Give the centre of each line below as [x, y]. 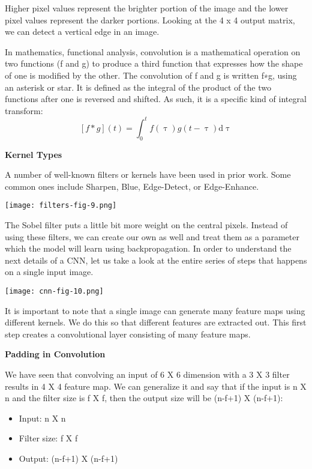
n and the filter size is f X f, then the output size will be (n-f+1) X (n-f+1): [144, 398]
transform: [24, 110]
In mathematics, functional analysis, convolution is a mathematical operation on [153, 51]
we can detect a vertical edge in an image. [82, 32]
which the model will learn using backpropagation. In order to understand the [148, 248]
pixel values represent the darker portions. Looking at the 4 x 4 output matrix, [150, 20]
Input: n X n [42, 418]
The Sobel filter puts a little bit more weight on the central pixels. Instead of [146, 225]
